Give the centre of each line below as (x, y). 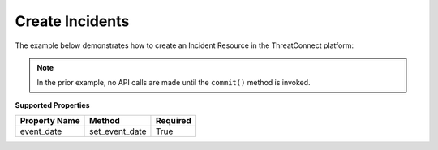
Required (174, 121)
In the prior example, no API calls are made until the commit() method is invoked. (174, 83)
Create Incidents (72, 21)
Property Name (50, 121)
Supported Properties (52, 105)
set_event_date (118, 131)
